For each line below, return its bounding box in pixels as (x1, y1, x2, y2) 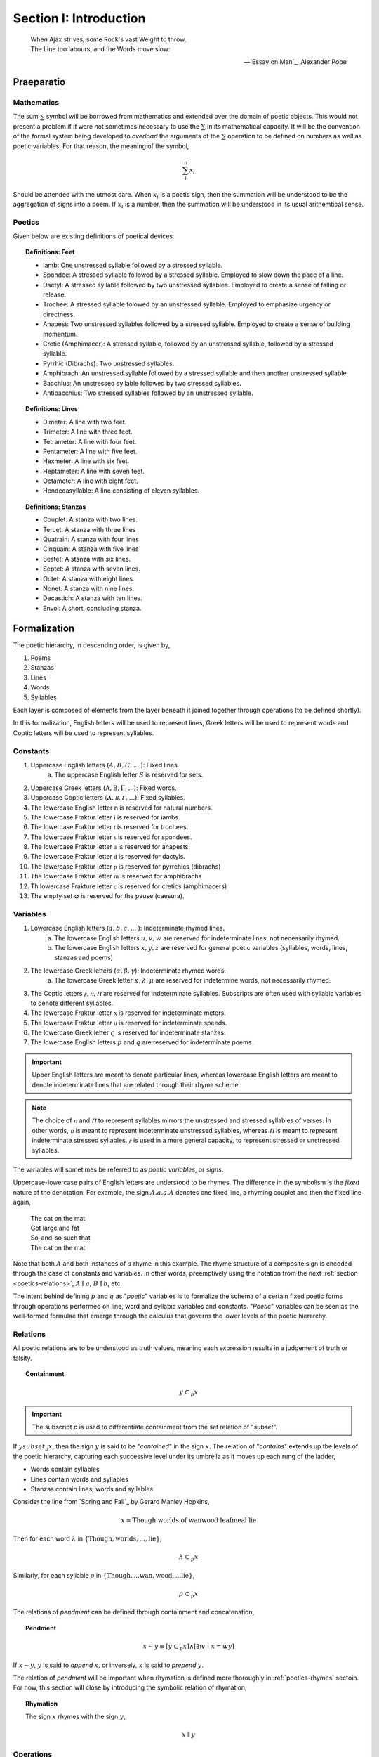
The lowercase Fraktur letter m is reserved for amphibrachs (30, 872, 202, 881)
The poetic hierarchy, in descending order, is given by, (13, 640, 171, 649)
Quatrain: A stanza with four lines (43, 535, 140, 544)
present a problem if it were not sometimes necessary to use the (13, 122, 200, 130)
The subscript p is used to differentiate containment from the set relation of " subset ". (32, 1423, 278, 1432)
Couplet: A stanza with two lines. (43, 515, 138, 524)
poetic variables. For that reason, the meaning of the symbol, (13, 141, 189, 150)
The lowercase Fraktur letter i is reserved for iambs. (30, 812, 180, 822)
